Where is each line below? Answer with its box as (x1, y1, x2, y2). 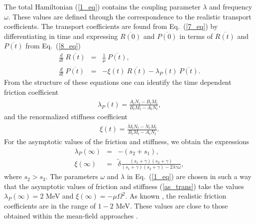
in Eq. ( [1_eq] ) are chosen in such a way (127, 171, 252, 182)
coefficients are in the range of (4, 201, 96, 211)
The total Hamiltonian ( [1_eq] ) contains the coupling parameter (4, 1, 201, 11)
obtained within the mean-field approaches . (4, 210, 138, 221)
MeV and (46, 191, 74, 201)
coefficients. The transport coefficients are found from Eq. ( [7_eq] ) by (4, 21, 218, 31)
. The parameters (45, 171, 98, 182)
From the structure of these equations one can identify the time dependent (4, 77, 232, 87)
